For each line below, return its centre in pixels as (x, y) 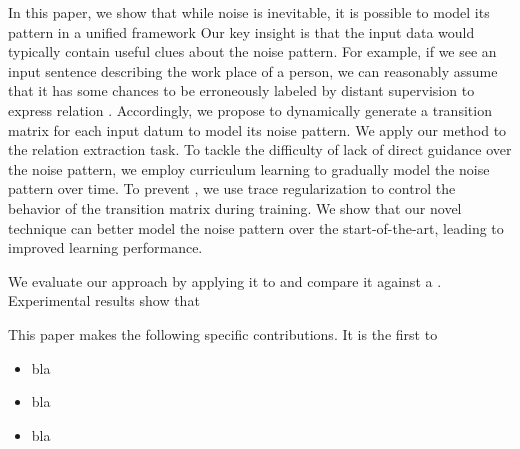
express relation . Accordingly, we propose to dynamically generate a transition (250, 109)
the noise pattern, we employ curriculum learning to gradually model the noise (249, 168)
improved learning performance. (105, 247)
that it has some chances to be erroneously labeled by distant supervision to (241, 90)
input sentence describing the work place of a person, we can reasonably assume (253, 70)
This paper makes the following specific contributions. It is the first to (223, 333)
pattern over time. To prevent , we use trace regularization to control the (232, 188)
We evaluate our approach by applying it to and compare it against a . (225, 280)
